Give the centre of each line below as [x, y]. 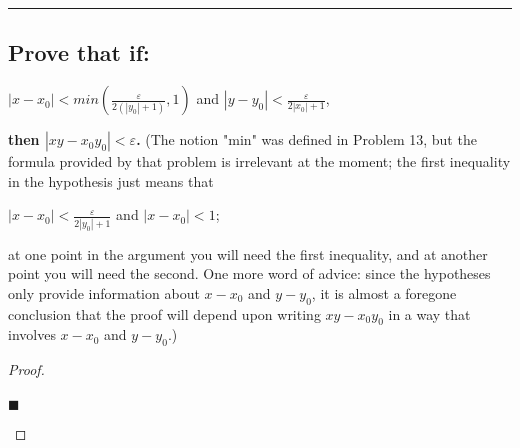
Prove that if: [79, 52]
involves [32, 334]
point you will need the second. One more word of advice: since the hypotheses [249, 273]
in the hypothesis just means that [111, 180]
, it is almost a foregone [384, 292]
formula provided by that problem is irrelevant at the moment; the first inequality [259, 161]
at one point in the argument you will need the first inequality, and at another [248, 253]
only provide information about [104, 292]
